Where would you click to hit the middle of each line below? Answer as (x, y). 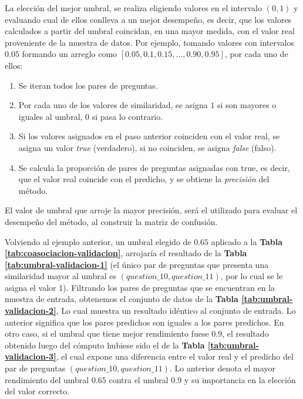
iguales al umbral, (51, 116)
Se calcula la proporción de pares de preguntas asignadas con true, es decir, (154, 167)
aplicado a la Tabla (247, 241)
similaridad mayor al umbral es (61, 276)
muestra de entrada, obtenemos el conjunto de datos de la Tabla (122, 299)
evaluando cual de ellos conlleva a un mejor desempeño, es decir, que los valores (148, 19)
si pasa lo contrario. (127, 116)
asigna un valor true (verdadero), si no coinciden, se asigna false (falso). (147, 147)
